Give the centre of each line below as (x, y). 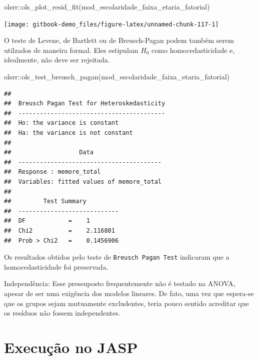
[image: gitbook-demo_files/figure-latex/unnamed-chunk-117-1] (111, 24)
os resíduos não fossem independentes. (62, 313)
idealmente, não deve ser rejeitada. (57, 60)
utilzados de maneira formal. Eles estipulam (71, 50)
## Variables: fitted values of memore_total (83, 181)
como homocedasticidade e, (193, 50)
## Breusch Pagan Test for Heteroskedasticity (85, 104)
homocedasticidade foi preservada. (56, 266)
